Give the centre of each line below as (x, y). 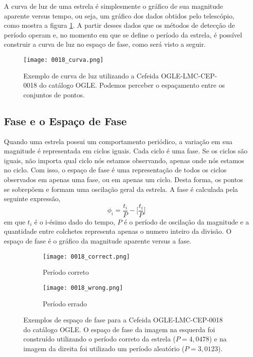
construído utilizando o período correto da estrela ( (100, 339)
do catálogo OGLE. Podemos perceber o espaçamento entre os (132, 85)
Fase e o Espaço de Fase (65, 121)
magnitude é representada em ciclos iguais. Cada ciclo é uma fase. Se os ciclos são (126, 151)
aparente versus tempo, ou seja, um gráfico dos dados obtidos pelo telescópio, (119, 15)
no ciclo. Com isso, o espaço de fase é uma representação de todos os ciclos (115, 170)
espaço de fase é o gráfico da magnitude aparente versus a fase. (98, 241)
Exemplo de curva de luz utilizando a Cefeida (91, 75)
